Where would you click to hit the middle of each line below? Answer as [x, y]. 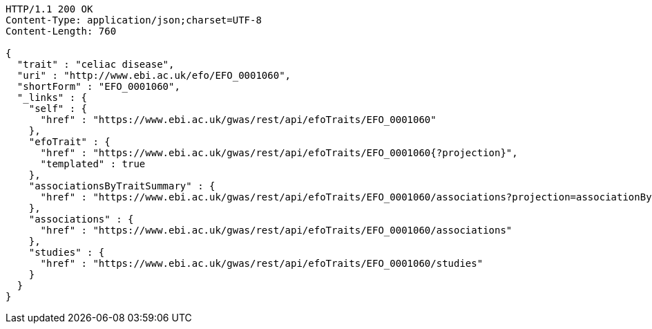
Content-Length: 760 [61, 31]
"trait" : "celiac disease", [96, 64]
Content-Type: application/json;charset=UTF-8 [134, 20]
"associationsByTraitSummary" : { [122, 186]
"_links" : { [52, 97]
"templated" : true [93, 164]
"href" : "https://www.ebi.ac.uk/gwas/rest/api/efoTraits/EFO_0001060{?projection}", [279, 153]
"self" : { [58, 109]
